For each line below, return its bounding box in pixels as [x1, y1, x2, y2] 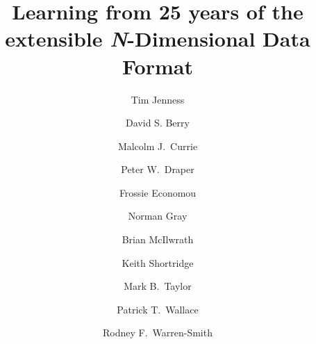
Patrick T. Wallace [117, 302, 199, 316]
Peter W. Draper [121, 162, 194, 177]
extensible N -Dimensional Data [5, 24, 310, 54]
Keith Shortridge [122, 255, 194, 270]
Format [122, 51, 193, 80]
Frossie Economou [119, 185, 197, 199]
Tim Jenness [131, 92, 185, 106]
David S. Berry [126, 115, 190, 130]
